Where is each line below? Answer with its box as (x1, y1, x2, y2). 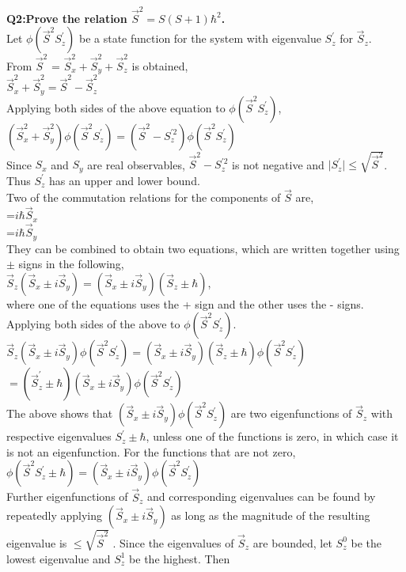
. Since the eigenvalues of (112, 534, 234, 551)
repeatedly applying (6, 507, 103, 524)
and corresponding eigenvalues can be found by (147, 488, 376, 505)
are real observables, (87, 156, 185, 172)
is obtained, (131, 58, 188, 74)
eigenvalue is (6, 534, 67, 551)
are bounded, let (252, 534, 332, 551)
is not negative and (232, 156, 324, 172)
